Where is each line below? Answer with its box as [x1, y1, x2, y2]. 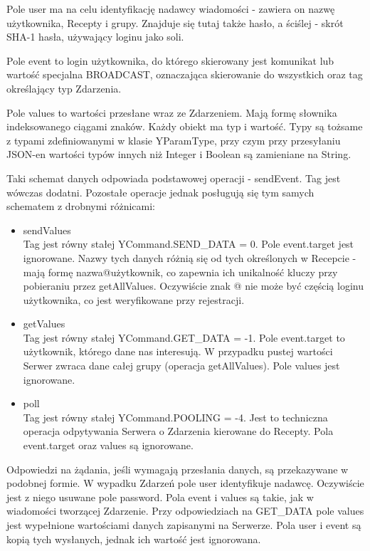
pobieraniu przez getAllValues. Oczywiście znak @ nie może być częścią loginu [23, 278, 364, 293]
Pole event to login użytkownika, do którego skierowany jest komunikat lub [6, 53, 334, 68]
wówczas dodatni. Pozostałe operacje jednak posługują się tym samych [6, 184, 314, 199]
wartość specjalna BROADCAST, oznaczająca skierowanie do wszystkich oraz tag [6, 67, 363, 82]
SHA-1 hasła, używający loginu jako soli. [6, 29, 184, 44]
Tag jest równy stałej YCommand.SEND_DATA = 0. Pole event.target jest [23, 236, 354, 251]
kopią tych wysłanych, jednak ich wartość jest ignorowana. [6, 531, 261, 546]
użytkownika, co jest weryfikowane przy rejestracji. [23, 292, 245, 307]
